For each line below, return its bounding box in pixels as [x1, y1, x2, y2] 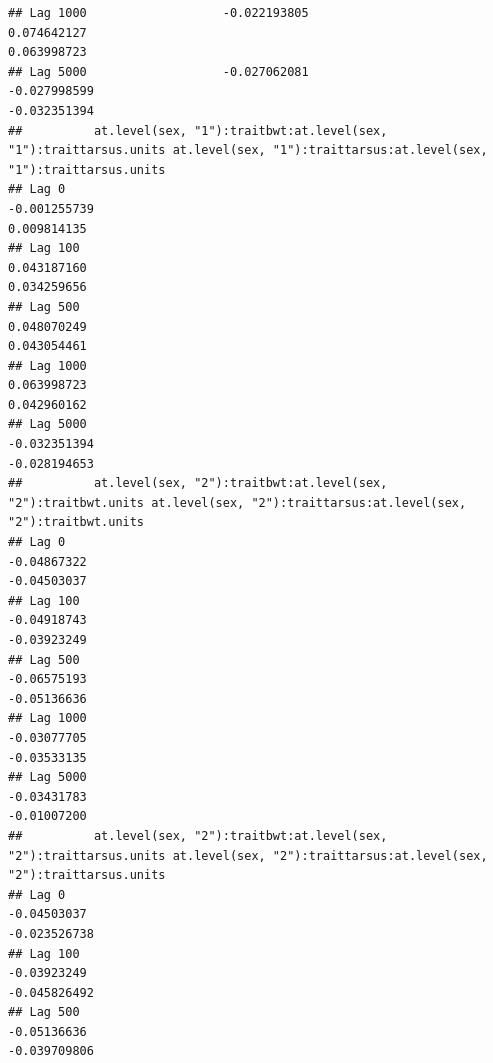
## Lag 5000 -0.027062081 [8, 64, 309, 79]
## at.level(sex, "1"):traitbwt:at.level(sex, [8, 123, 388, 138]
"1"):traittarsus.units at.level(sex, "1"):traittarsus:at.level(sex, [8, 143, 488, 158]
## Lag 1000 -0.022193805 [8, 6, 309, 20]
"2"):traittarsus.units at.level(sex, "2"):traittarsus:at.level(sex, [8, 848, 488, 863]
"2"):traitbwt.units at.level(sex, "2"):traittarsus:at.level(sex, [8, 495, 467, 510]
